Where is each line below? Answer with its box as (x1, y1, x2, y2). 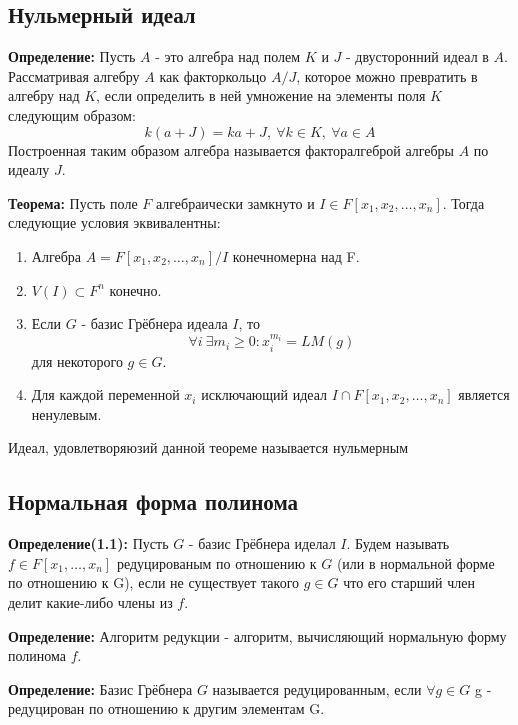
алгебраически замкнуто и (155, 192, 315, 213)
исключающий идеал (201, 384, 328, 405)
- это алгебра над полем (155, 46, 301, 67)
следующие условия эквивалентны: (8, 212, 221, 233)
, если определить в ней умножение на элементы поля (96, 85, 426, 106)
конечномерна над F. (232, 245, 360, 266)
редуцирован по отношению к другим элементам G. (8, 698, 325, 719)
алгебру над (8, 85, 80, 106)
